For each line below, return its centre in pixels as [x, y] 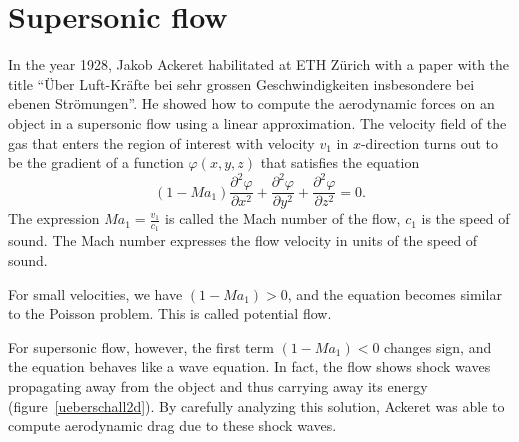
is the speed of [465, 218]
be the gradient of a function [96, 162]
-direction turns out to [429, 142]
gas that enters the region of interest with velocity [161, 142]
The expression [54, 218]
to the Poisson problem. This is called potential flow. [170, 313]
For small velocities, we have [95, 293]
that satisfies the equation [340, 162]
